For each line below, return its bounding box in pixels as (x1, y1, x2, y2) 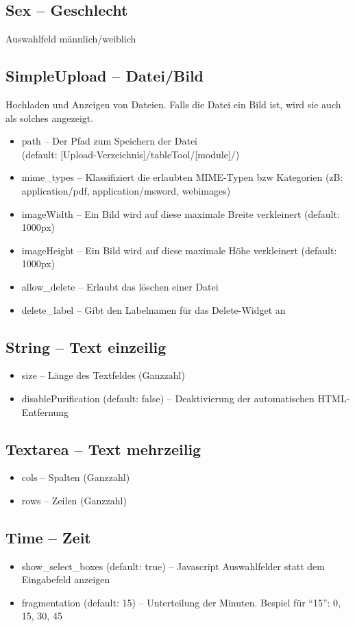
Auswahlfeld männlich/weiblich (5, 32, 136, 46)
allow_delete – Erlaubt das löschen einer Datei (21, 279, 219, 293)
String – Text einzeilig (5, 336, 167, 357)
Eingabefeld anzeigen (21, 572, 110, 587)
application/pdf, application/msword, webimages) (21, 183, 231, 197)
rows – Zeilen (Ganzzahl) (21, 493, 127, 507)
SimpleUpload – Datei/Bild (5, 65, 204, 86)
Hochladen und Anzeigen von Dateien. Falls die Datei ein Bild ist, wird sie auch (5, 97, 341, 111)
